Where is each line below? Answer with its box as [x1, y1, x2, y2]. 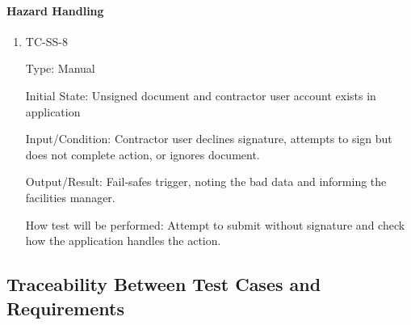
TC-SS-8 [25, 32, 68, 49]
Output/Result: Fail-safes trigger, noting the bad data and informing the [25, 173, 387, 190]
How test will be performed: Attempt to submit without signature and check [25, 216, 405, 233]
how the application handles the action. [25, 232, 221, 249]
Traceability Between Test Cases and [6, 272, 321, 297]
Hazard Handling [6, 2, 104, 19]
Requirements [6, 295, 124, 320]
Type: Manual [25, 60, 95, 77]
